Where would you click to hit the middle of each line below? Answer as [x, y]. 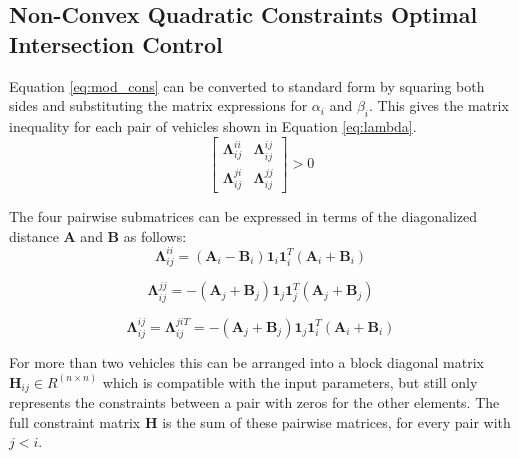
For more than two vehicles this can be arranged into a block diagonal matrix [246, 362]
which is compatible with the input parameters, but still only [290, 381]
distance [34, 235]
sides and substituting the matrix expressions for [158, 105]
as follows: [155, 235]
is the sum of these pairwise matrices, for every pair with [336, 421]
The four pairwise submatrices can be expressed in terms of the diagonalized [243, 216]
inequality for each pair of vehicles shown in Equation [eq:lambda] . [213, 125]
